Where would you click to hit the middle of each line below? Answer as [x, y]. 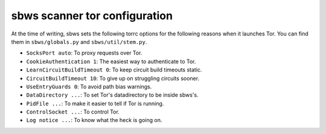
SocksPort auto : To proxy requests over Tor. [84, 53]
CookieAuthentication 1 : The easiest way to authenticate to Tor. [111, 61]
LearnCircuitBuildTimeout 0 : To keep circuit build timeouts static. [114, 70]
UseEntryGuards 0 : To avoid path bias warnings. [89, 87]
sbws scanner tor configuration [92, 16]
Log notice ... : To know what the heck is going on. [94, 120]
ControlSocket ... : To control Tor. [73, 112]
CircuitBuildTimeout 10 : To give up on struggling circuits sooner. [113, 78]
